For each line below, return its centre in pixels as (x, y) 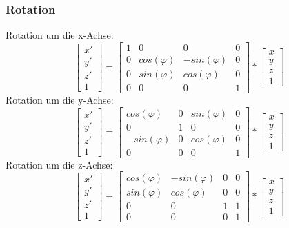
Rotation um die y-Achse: (60, 99)
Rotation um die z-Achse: (59, 164)
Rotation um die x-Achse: (60, 35)
